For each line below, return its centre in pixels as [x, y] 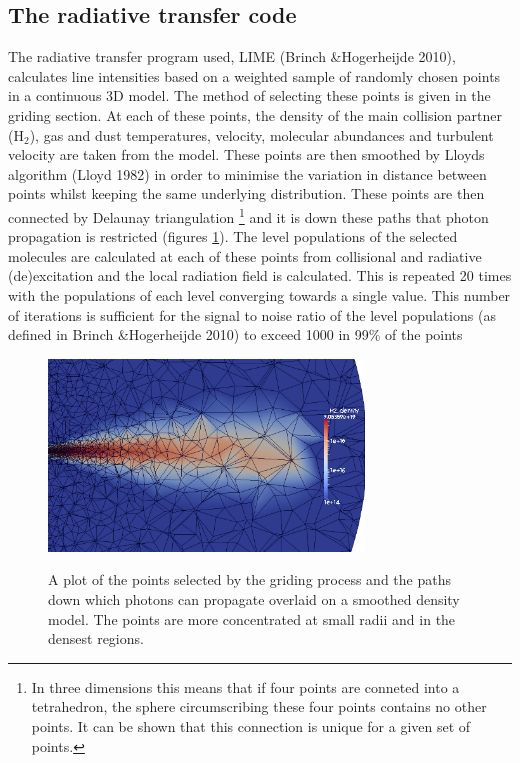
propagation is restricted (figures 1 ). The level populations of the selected [233, 236]
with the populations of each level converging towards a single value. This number [259, 294]
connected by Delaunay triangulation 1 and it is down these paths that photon [248, 215]
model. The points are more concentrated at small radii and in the [252, 618]
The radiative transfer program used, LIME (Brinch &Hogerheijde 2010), [232, 56]
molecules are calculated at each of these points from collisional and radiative [245, 255]
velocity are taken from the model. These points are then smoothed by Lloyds [246, 154]
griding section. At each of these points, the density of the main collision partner [255, 114]
